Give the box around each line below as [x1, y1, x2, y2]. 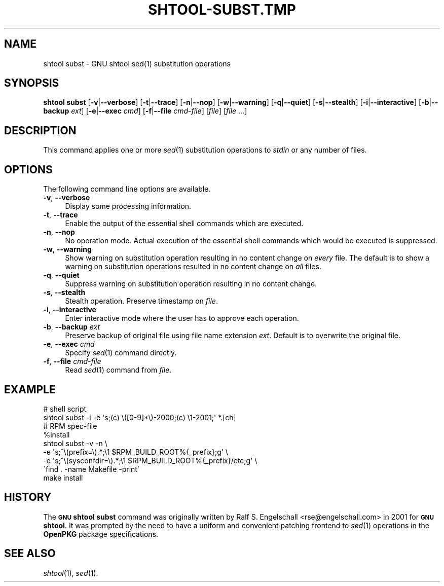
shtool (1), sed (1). [43, 568, 98, 577]
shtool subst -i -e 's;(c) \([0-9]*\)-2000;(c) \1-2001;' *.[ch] [43, 413, 236, 422]
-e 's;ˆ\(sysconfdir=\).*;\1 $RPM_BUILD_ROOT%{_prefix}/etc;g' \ [43, 456, 257, 465]
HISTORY [4, 491, 52, 504]
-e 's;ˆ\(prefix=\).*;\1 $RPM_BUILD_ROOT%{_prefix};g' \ [43, 447, 228, 456]
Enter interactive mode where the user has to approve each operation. [65, 314, 299, 323]
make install [43, 473, 83, 482]
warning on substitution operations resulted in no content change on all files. [65, 262, 321, 271]
